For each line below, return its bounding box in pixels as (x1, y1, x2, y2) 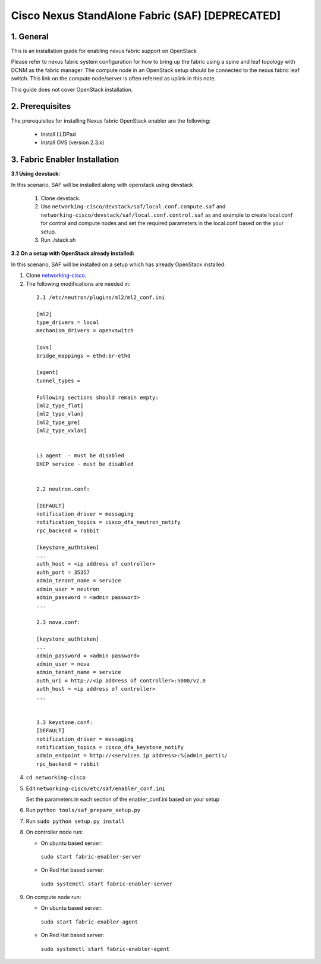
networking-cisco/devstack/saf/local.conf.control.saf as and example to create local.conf (40, 211, 293, 219)
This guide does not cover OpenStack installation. (11, 86, 133, 93)
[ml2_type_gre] (36, 419, 81, 426)
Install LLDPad (40, 130, 76, 138)
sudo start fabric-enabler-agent (40, 918, 139, 925)
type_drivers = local (36, 319, 99, 326)
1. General (11, 32, 49, 42)
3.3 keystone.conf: (36, 719, 93, 726)
